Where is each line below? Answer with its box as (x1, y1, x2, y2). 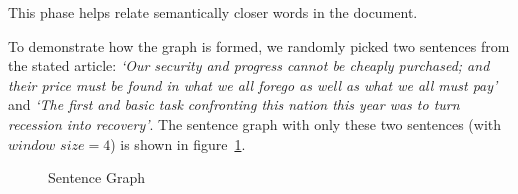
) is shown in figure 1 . (110, 133, 246, 154)
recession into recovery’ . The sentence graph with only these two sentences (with (8, 113, 502, 134)
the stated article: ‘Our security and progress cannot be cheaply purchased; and (8, 55, 490, 76)
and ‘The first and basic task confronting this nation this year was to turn (8, 94, 460, 115)
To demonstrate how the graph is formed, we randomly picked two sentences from (8, 35, 510, 56)
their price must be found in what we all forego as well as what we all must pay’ (8, 74, 498, 95)
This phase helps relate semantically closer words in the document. (8, 2, 418, 22)
